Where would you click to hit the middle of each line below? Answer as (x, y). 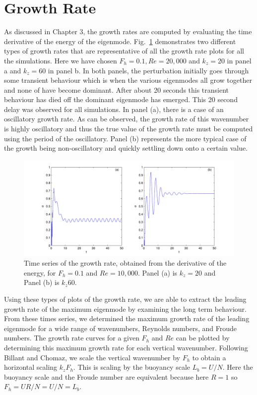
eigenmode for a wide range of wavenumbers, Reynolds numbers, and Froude (121, 328)
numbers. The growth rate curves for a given (72, 338)
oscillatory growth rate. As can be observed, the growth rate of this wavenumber (127, 119)
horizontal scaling (31, 367)
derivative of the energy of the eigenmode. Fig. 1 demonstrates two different (120, 41)
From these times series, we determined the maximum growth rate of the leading (127, 318)
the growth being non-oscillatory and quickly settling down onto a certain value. (126, 148)
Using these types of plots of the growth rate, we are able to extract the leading (125, 299)
